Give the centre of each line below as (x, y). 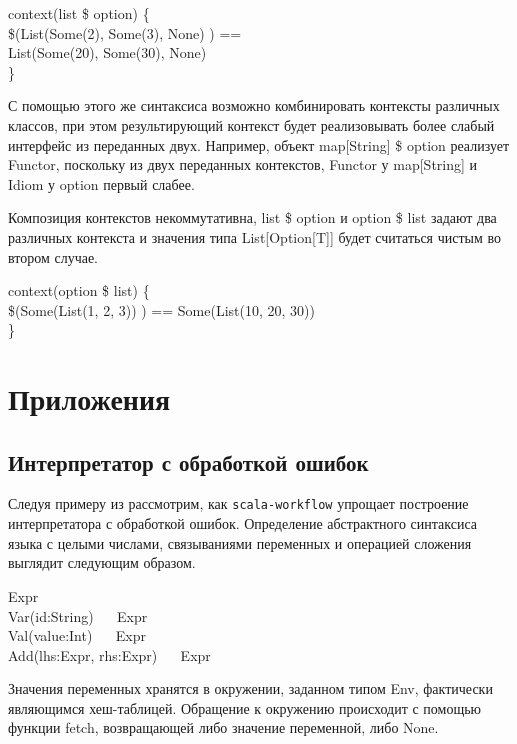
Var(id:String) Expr (78, 615)
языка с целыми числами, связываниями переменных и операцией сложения (240, 542)
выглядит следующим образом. (102, 562)
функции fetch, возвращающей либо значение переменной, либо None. (223, 727)
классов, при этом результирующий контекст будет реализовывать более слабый (251, 124)
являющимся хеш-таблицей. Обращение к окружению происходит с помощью (245, 707)
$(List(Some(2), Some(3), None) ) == (125, 32)
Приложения (89, 398)
